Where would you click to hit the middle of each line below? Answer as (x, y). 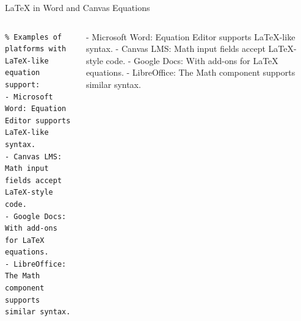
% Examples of (34, 37)
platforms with (36, 49)
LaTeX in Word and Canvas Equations (78, 7)
